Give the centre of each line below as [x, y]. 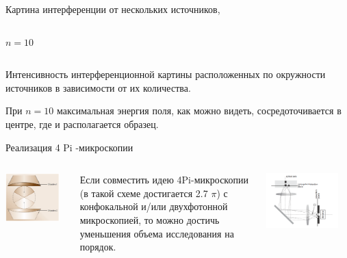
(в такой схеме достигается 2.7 [144, 193]
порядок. [98, 247]
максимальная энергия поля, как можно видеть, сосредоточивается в [199, 111]
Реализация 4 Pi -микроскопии [69, 147]
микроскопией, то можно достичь [150, 219]
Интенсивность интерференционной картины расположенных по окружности [166, 74]
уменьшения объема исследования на [157, 233]
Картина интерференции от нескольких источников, [113, 9]
